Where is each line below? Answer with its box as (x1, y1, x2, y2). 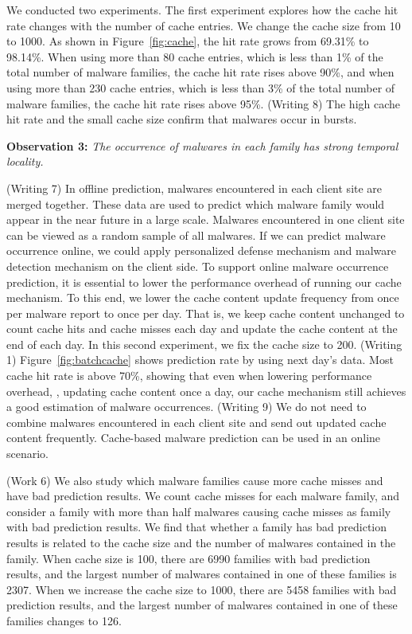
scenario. (6, 445, 49, 462)
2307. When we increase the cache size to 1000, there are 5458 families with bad (6, 581, 397, 597)
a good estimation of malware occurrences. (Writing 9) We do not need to (6, 398, 367, 415)
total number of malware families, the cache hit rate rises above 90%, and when (6, 64, 395, 80)
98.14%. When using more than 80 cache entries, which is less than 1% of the (6, 48, 383, 65)
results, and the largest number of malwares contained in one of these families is (6, 566, 397, 582)
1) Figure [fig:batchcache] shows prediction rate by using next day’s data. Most (6, 351, 394, 368)
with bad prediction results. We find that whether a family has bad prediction (6, 519, 387, 535)
